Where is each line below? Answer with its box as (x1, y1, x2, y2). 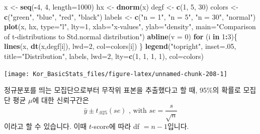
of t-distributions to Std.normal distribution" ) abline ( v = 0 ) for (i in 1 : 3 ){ (4, 31, 238, 41)
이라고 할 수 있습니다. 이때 (4, 121, 87, 131)
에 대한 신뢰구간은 (32, 94, 89, 105)
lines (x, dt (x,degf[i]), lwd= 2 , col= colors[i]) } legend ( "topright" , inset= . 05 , (4, 41, 236, 51)
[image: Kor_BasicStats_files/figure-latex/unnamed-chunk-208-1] (4, 70, 227, 78)
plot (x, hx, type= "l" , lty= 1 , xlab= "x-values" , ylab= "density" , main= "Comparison (4, 21, 256, 32)
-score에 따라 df (91, 121, 140, 131)
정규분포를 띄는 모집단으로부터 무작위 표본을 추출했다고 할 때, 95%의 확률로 (4, 85, 241, 95)
